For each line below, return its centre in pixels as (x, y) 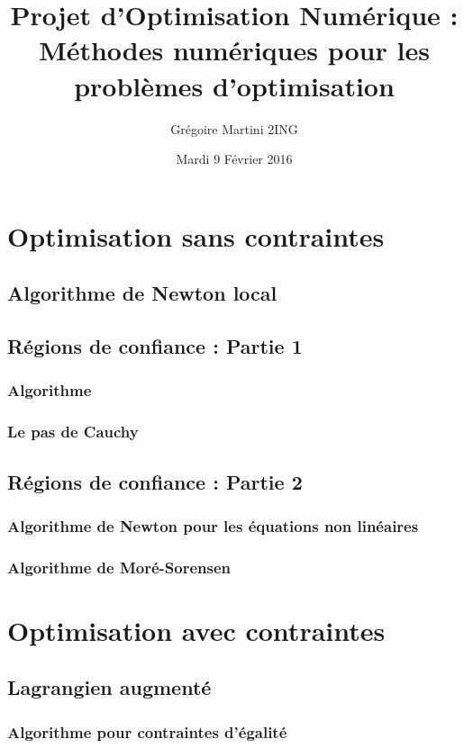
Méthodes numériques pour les (234, 50)
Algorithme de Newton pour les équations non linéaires (213, 525)
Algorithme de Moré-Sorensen (119, 567)
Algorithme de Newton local (142, 293)
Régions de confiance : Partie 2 (155, 481)
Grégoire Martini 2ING (234, 128)
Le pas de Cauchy (73, 432)
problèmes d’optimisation (234, 85)
